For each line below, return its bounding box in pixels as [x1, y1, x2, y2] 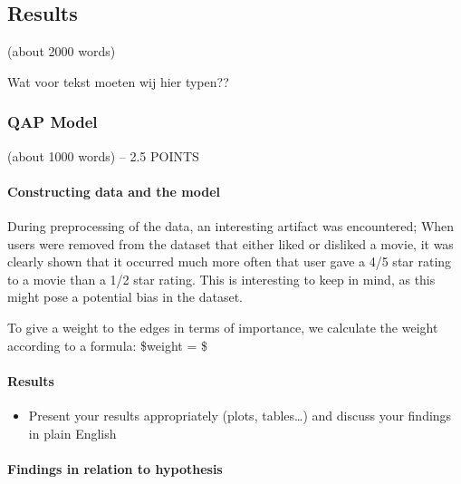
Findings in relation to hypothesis [7, 459, 223, 478]
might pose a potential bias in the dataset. [7, 287, 244, 306]
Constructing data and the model [7, 181, 221, 200]
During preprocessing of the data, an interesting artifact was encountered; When [7, 217, 455, 235]
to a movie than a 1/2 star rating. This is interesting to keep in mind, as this [7, 269, 436, 288]
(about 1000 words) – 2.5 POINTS [7, 146, 199, 165]
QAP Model [7, 111, 98, 133]
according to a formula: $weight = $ [7, 335, 207, 354]
